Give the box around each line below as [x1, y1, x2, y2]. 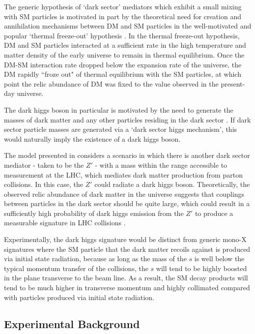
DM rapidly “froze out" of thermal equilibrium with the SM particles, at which [4, 69, 241, 79]
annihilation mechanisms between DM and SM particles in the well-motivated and [4, 21, 252, 31]
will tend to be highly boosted [156, 263, 247, 273]
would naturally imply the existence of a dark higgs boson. [4, 133, 181, 144]
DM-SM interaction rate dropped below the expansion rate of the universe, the [4, 59, 242, 69]
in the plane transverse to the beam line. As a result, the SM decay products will [4, 273, 248, 283]
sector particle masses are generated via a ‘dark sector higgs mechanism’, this [4, 124, 237, 134]
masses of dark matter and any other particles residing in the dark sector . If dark [4, 114, 251, 124]
